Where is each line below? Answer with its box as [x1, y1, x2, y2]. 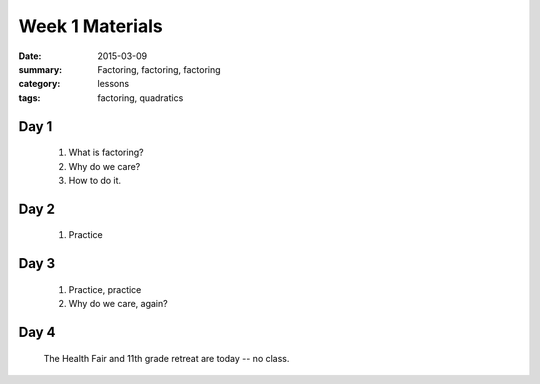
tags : [18, 91, 41, 104]
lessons [97, 78, 130, 90]
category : [18, 78, 61, 90]
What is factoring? [68, 146, 144, 159]
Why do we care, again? [68, 298, 169, 310]
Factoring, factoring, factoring [97, 63, 221, 75]
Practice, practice [68, 283, 142, 295]
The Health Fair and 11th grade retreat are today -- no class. [43, 352, 290, 364]
